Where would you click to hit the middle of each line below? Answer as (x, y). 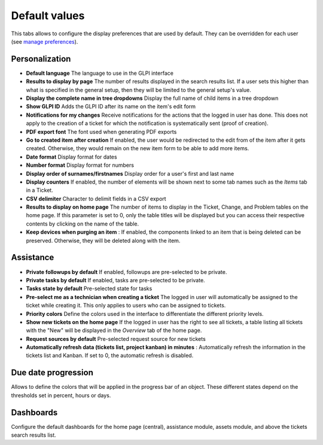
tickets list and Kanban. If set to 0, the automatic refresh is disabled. (110, 355)
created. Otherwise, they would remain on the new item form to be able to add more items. (138, 148)
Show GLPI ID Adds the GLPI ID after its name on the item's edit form (111, 106)
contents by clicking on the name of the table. (83, 224)
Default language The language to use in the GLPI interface (100, 73)
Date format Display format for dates (71, 157)
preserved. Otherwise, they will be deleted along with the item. (103, 240)
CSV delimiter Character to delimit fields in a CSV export (96, 199)
